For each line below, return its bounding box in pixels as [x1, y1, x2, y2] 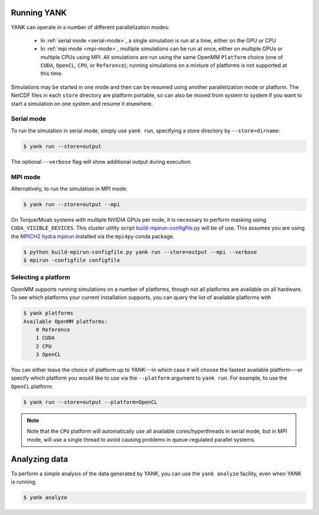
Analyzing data [11, 454, 68, 464]
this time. [40, 70, 63, 77]
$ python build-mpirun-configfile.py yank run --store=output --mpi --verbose [23, 248, 257, 255]
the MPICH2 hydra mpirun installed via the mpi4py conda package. [11, 232, 175, 239]
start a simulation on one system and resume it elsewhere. [11, 100, 153, 107]
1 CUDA [35, 335, 55, 341]
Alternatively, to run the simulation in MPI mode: [11, 185, 128, 192]
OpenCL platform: [11, 383, 53, 390]
